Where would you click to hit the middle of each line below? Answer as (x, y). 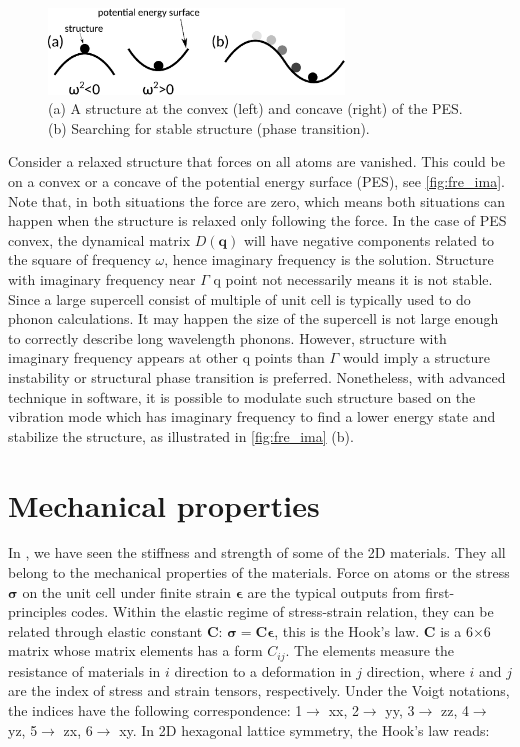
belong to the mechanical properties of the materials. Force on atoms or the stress (259, 572)
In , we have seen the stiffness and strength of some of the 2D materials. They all (257, 552)
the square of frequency (79, 259)
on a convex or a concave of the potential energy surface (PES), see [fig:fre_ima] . (256, 181)
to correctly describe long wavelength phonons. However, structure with (227, 337)
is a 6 (456, 630)
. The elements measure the (370, 650)
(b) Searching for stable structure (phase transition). (209, 127)
